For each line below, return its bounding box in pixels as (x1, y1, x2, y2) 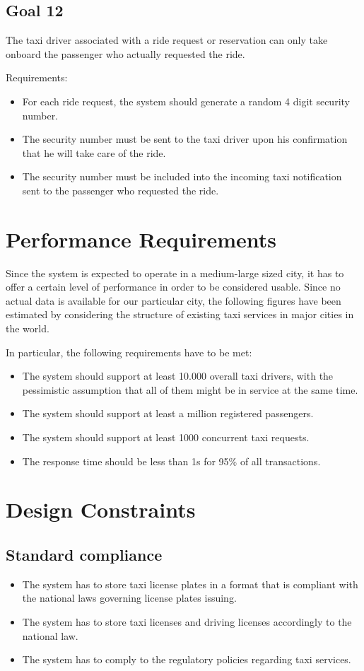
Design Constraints (6, 495, 196, 524)
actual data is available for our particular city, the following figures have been (6, 293, 341, 308)
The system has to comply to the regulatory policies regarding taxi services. (22, 652, 351, 667)
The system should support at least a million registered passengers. (22, 406, 314, 421)
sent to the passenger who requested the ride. (22, 182, 219, 197)
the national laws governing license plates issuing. (22, 590, 237, 605)
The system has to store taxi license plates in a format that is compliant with (22, 576, 358, 591)
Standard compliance (6, 543, 163, 565)
